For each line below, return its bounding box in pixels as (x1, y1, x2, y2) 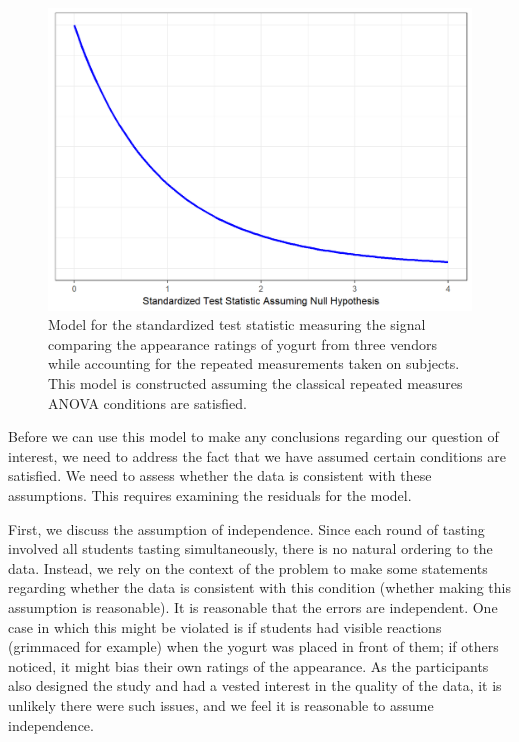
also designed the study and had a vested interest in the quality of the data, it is (8, 675, 502, 696)
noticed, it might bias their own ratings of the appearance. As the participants (8, 655, 489, 676)
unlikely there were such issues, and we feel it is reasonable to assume (8, 694, 434, 715)
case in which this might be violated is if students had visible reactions (8, 616, 442, 637)
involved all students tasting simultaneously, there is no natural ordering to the (8, 538, 493, 559)
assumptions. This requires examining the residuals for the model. (8, 485, 412, 506)
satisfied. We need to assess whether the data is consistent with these (8, 465, 432, 486)
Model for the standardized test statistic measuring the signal (48, 314, 426, 335)
